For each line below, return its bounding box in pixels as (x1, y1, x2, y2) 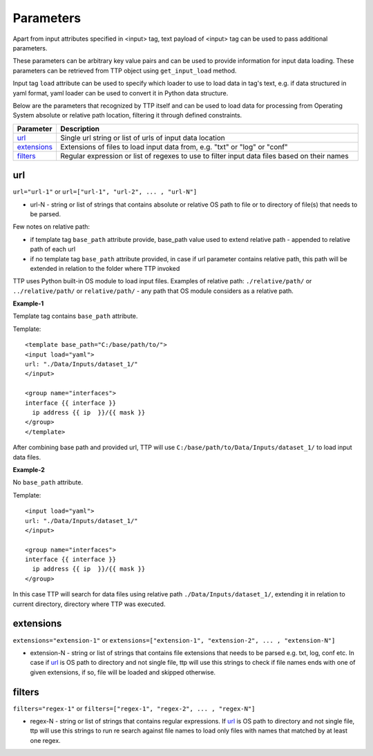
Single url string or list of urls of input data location (59, 133, 226, 142)
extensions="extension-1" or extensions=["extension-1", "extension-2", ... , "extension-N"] (12, 636, 336, 644)
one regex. (30, 736, 61, 744)
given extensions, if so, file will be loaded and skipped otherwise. (30, 668, 216, 677)
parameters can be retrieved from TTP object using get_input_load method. (12, 66, 237, 75)
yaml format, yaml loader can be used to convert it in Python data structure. (12, 88, 229, 97)
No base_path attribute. (12, 478, 83, 486)
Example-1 (12, 299, 44, 308)
